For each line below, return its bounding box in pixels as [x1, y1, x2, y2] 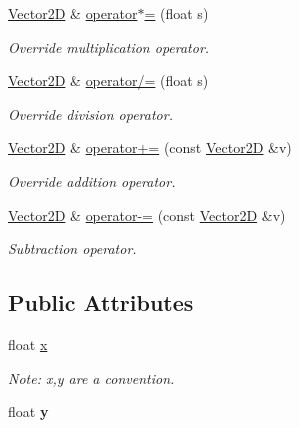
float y [8, 401, 49, 422]
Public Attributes [8, 287, 194, 318]
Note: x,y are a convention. [8, 367, 175, 388]
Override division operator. [8, 103, 173, 124]
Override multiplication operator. [8, 36, 210, 57]
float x [8, 333, 48, 354]
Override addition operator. [8, 170, 176, 191]
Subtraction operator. [8, 238, 137, 259]
